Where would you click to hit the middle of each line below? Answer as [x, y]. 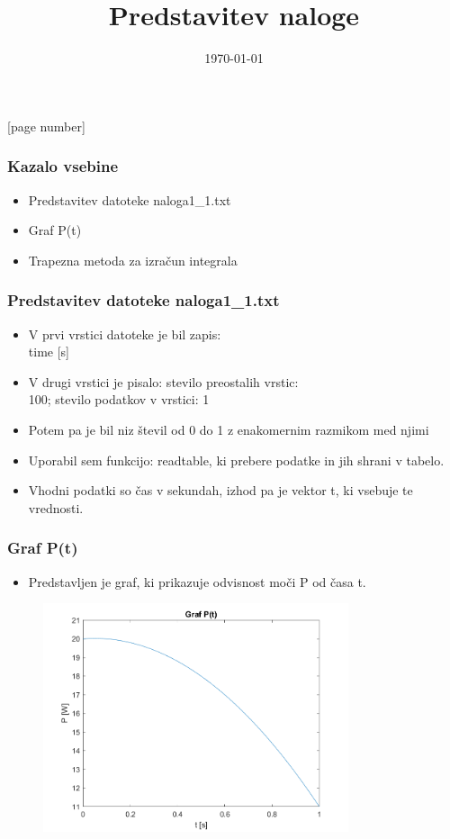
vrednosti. [56, 507]
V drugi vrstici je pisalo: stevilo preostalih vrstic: [163, 381]
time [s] [49, 352]
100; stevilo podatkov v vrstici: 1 [119, 399]
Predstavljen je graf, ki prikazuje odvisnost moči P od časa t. [197, 581]
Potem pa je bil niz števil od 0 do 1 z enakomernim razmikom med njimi [229, 429]
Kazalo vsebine [63, 166]
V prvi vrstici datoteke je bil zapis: [125, 334]
